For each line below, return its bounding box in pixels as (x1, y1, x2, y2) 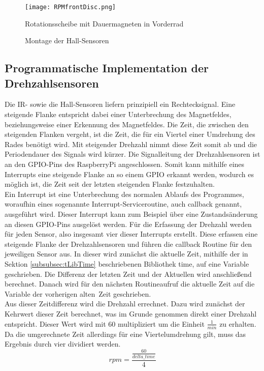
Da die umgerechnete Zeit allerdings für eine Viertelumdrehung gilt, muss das (5, 328, 246, 339)
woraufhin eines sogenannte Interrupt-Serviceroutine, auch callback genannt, (5, 198, 242, 209)
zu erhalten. (219, 318, 256, 329)
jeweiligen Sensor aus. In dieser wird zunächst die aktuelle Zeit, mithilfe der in (5, 248, 248, 259)
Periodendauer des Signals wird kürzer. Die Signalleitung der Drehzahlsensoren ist (5, 149, 260, 159)
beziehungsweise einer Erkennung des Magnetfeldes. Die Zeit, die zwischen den (5, 119, 249, 129)
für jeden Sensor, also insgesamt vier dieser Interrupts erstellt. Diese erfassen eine (5, 229, 258, 239)
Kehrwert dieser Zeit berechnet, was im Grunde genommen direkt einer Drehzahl (5, 308, 257, 319)
